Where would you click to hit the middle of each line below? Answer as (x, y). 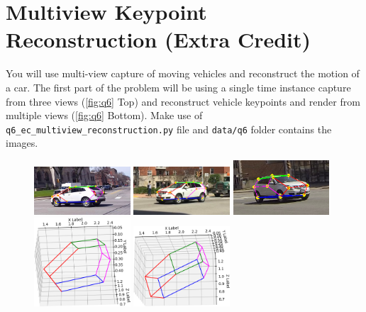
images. (22, 143)
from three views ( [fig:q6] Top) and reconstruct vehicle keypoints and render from (183, 101)
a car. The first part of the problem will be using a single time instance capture (178, 87)
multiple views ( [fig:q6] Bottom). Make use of (104, 115)
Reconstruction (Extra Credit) (159, 39)
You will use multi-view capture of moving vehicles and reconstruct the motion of (183, 73)
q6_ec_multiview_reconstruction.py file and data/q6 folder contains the (169, 129)
